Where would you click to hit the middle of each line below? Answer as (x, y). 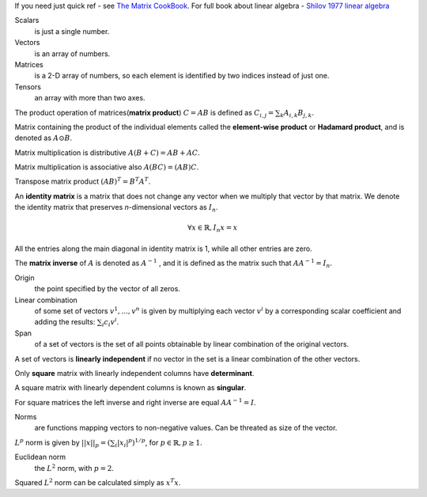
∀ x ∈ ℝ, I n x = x (212, 229)
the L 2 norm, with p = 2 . (74, 467)
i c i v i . (110, 322)
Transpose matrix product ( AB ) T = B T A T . (83, 181)
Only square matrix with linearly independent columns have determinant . (134, 373)
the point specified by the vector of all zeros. (108, 289)
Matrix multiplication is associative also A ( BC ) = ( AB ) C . (107, 167)
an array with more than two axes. (90, 98)
